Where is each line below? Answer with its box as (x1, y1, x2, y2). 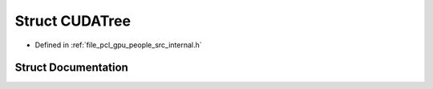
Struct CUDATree (14, 12, 132, 30)
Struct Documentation (14, 61, 128, 75)
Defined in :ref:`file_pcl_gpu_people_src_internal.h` (34, 40, 202, 50)
